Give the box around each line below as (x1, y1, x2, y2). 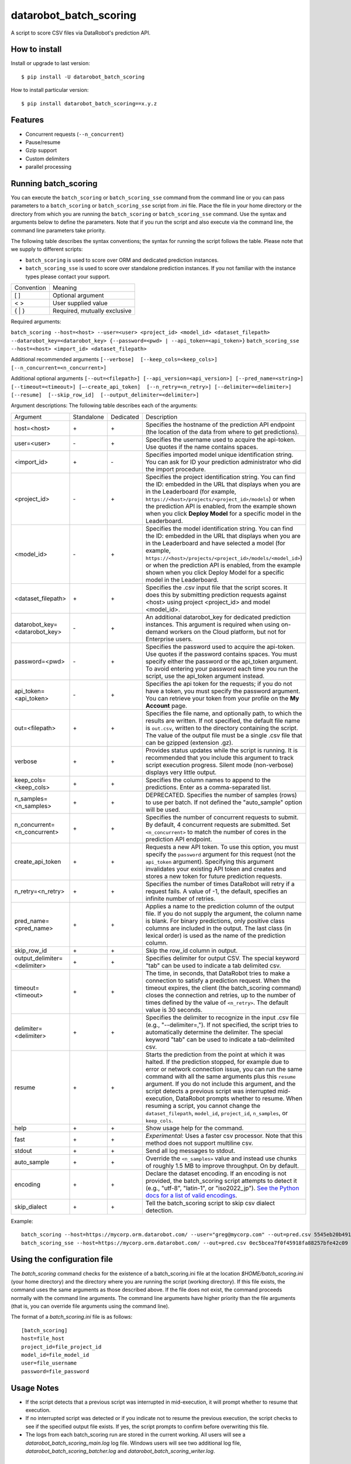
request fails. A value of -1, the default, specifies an (145, 887, 288, 895)
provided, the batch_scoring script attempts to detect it (145, 1176, 297, 1185)
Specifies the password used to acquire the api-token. (145, 642, 295, 651)
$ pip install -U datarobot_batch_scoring (21, 73, 145, 80)
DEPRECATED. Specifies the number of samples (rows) (145, 791, 297, 799)
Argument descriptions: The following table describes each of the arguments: (11, 402, 198, 409)
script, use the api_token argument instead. (145, 672, 265, 680)
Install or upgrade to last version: (11, 60, 90, 67)
